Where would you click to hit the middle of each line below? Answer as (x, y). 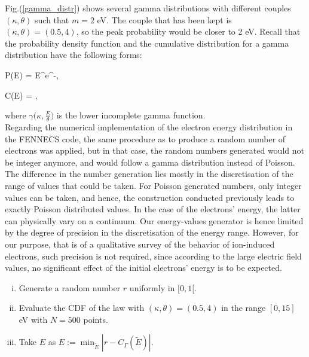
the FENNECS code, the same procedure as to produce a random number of (145, 138)
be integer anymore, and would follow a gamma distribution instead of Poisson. (150, 162)
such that (52, 19)
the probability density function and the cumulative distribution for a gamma (147, 43)
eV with (33, 319)
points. (96, 319)
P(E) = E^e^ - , (32, 74)
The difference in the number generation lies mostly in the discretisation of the (149, 174)
